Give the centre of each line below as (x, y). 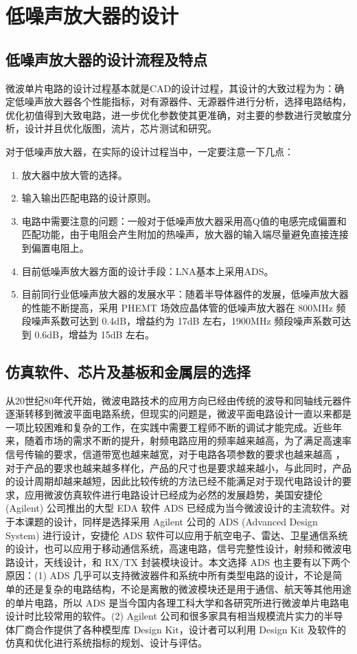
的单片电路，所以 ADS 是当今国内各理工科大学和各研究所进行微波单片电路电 (177, 602)
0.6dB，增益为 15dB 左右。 (95, 334)
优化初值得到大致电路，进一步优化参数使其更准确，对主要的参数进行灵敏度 (174, 115)
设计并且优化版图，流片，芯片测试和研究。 (120, 128)
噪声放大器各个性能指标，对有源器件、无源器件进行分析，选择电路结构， (188, 101)
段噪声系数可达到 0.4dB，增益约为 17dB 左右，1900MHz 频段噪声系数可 (182, 321)
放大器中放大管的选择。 (74, 174)
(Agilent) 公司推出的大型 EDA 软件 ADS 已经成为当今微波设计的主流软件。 (173, 508)
